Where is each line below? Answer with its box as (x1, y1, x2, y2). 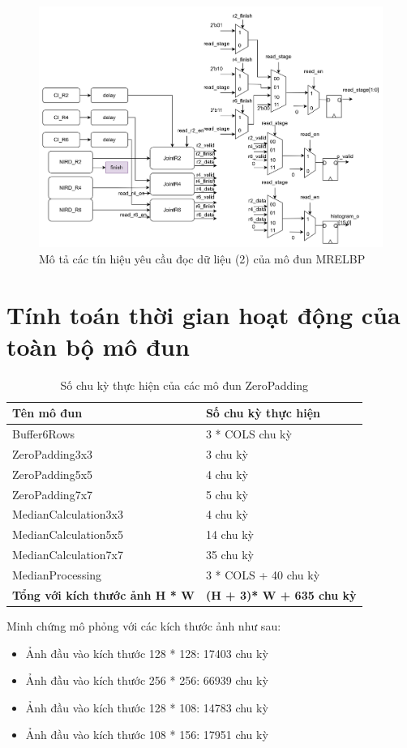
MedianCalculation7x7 (12, 546, 123, 563)
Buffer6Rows (12, 425, 75, 442)
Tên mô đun (12, 404, 83, 421)
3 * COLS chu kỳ (205, 425, 292, 442)
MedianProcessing (12, 566, 102, 583)
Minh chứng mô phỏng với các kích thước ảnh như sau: (6, 617, 281, 634)
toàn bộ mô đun (6, 329, 190, 362)
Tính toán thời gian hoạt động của (6, 297, 401, 331)
